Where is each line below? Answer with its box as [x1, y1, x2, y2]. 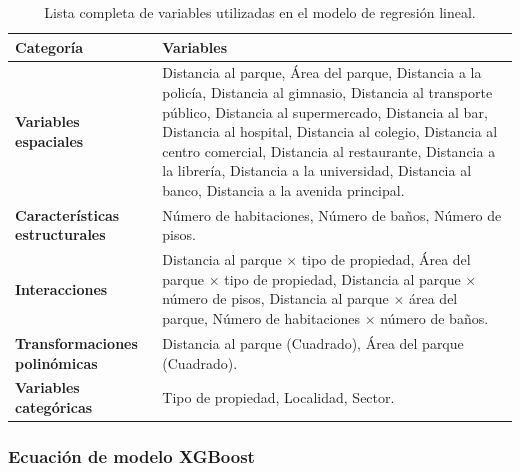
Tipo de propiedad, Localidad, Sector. [162, 387, 395, 408]
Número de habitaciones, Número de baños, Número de [162, 204, 502, 225]
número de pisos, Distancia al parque [162, 288, 389, 309]
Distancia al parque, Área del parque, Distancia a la [162, 62, 482, 83]
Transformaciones [15, 332, 138, 353]
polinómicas [15, 352, 98, 373]
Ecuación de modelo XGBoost [8, 443, 255, 468]
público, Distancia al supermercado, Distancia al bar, [162, 101, 488, 122]
